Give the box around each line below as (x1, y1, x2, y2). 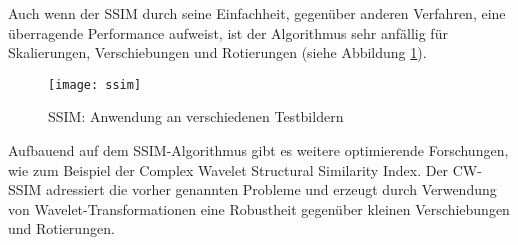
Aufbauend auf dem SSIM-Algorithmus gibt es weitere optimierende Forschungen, (8, 140, 509, 161)
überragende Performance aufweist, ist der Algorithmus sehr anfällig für (8, 22, 448, 43)
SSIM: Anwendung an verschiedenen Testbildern (48, 106, 344, 127)
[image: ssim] (48, 77, 142, 92)
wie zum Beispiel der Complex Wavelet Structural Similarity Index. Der (8, 159, 449, 180)
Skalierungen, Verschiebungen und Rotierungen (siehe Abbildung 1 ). (8, 42, 427, 63)
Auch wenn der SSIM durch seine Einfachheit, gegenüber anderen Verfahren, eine (8, 3, 506, 23)
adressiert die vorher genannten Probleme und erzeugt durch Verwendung (46, 179, 497, 200)
